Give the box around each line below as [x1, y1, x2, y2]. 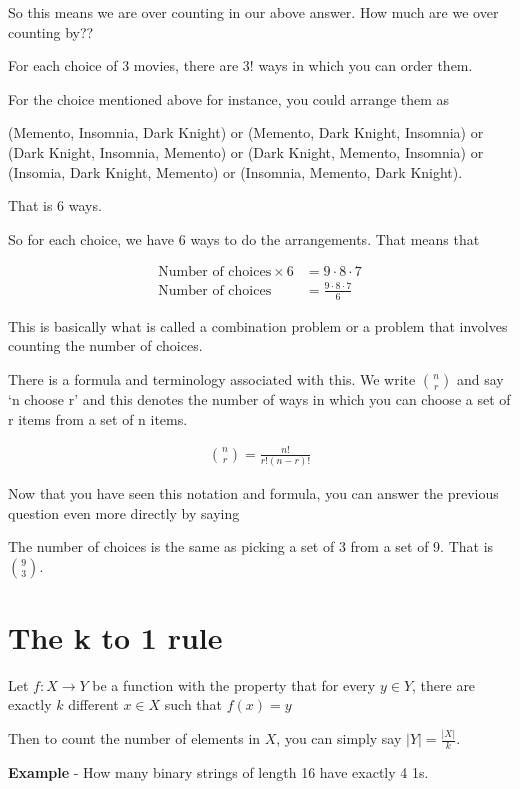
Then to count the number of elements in [8, 728, 261, 749]
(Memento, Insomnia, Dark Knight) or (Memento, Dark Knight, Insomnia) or [8, 122, 484, 143]
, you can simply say [276, 728, 402, 749]
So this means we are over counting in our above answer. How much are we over [8, 2, 499, 22]
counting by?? [8, 21, 94, 42]
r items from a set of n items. [8, 408, 188, 429]
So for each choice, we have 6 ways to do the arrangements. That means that [8, 228, 480, 249]
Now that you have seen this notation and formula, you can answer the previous [8, 482, 499, 503]
